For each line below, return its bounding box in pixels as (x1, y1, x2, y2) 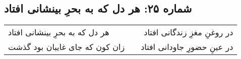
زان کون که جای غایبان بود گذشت (8, 41, 125, 53)
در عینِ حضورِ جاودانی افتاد (141, 41, 233, 53)
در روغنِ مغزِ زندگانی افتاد (144, 26, 233, 38)
